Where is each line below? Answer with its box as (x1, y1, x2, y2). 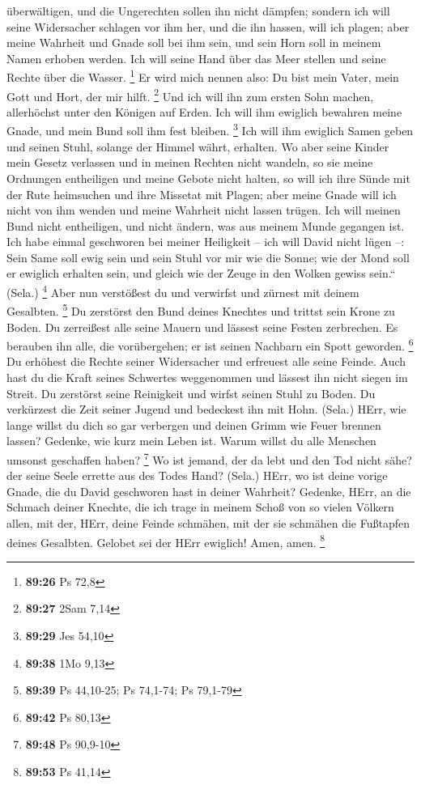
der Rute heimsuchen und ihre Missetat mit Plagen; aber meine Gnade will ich (6, 185, 397, 202)
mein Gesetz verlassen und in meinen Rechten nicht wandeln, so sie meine (6, 154, 373, 171)
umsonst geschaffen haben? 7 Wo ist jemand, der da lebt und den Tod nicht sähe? (6, 448, 412, 468)
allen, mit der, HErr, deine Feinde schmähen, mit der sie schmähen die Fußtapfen (6, 515, 410, 531)
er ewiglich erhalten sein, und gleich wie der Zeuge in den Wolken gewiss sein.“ (6, 265, 396, 282)
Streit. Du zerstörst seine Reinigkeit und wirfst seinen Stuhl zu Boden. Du (6, 384, 376, 401)
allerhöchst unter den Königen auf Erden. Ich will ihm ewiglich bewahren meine (6, 103, 402, 120)
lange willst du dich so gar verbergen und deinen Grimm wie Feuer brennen (6, 416, 381, 433)
